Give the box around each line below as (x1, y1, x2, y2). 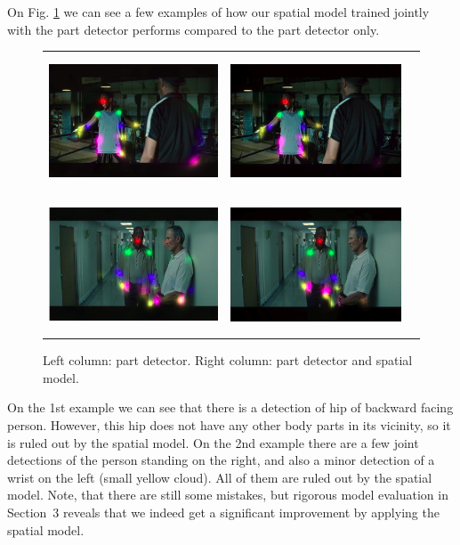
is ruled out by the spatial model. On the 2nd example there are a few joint (7, 433, 419, 451)
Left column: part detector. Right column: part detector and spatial (43, 351, 413, 370)
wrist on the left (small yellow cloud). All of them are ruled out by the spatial (7, 468, 432, 486)
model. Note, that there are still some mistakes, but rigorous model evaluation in (7, 485, 448, 504)
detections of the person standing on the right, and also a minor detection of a (7, 451, 435, 469)
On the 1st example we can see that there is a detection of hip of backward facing (7, 398, 454, 417)
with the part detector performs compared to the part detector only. (7, 20, 380, 38)
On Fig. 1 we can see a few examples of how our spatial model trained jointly (7, 3, 430, 20)
